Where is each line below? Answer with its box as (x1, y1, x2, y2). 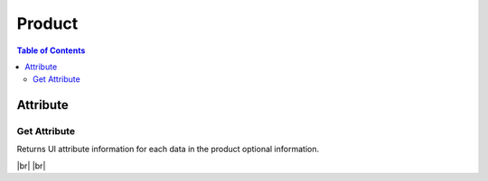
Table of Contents (16, 45, 86, 56)
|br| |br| (16, 160, 46, 171)
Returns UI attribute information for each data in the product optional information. (16, 144, 320, 155)
